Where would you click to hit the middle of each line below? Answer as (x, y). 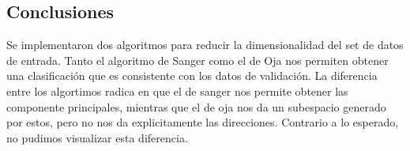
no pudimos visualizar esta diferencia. (97, 137)
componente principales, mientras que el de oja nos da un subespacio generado (196, 106)
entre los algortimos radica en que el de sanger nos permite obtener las (177, 91)
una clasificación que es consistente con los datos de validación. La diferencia (192, 75)
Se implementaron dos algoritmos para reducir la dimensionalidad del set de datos (205, 45)
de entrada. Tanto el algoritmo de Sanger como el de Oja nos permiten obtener (197, 60)
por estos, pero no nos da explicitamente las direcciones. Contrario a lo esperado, (203, 122)
